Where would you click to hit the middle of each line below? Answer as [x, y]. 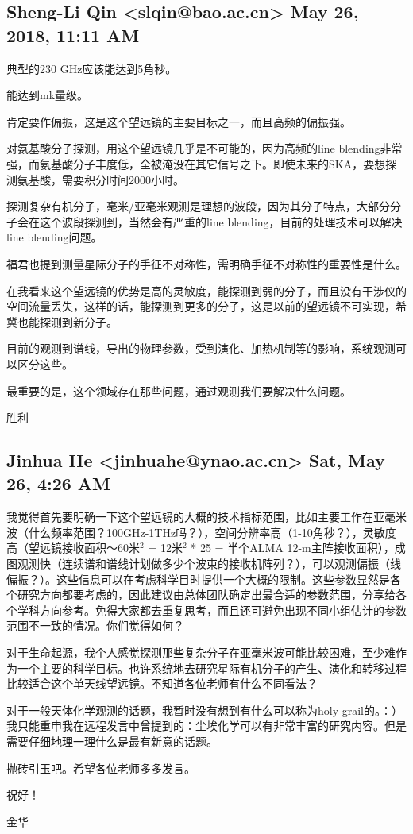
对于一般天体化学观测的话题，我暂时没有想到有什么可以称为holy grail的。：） [205, 710]
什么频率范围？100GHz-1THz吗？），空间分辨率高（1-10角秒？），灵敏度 [212, 532]
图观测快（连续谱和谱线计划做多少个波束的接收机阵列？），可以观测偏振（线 [204, 564]
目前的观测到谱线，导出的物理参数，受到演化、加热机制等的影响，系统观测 [201, 348]
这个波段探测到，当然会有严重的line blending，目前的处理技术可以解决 [221, 221]
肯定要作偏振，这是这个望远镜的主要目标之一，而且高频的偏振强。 [179, 121]
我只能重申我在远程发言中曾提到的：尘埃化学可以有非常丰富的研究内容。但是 [206, 726]
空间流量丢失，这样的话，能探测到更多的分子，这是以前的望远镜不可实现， [201, 306]
